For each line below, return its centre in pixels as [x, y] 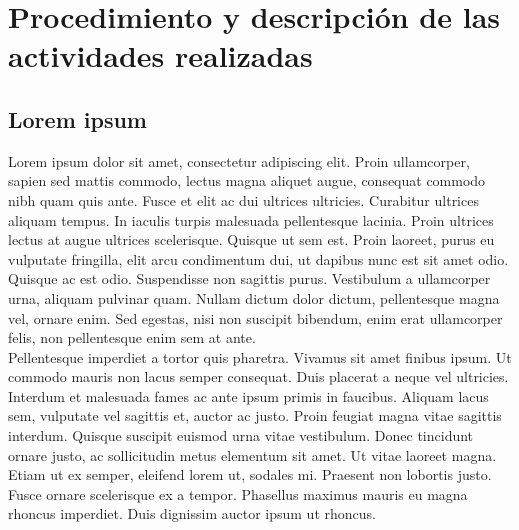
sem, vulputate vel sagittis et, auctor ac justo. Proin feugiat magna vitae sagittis [255, 415]
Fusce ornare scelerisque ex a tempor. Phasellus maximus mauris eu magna [238, 493]
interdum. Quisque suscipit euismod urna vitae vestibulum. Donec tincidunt [241, 435]
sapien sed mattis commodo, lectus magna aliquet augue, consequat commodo [247, 180]
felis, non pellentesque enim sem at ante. [132, 337]
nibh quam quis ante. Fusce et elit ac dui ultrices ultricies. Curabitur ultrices [243, 199]
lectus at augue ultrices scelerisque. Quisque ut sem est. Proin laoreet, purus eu [251, 239]
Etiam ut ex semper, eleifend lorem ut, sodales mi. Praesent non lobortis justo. [250, 474]
